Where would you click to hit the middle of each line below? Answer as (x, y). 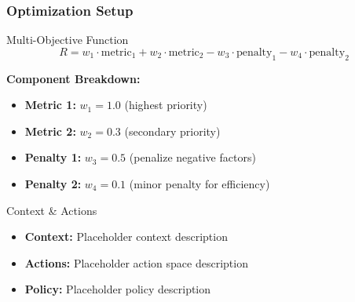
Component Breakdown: (73, 78)
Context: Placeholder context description (126, 237)
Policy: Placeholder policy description (118, 289)
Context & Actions (52, 210)
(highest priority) (166, 105)
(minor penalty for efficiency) (199, 183)
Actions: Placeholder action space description (136, 262)
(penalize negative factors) (192, 157)
